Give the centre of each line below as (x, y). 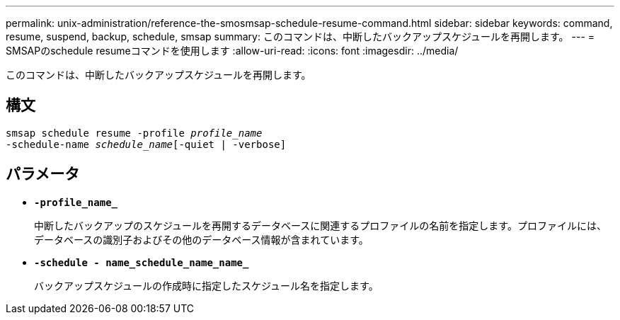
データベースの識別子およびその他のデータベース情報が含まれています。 (201, 239)
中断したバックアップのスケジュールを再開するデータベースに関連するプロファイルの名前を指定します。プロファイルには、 (320, 225)
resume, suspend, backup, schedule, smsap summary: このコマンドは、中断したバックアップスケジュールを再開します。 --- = (300, 36)
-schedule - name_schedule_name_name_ (142, 262)
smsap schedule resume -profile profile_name (134, 133)
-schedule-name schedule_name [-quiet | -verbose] (146, 144)
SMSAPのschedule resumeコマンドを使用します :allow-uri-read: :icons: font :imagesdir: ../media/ (232, 51)
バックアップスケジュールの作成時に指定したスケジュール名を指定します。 (206, 285)
